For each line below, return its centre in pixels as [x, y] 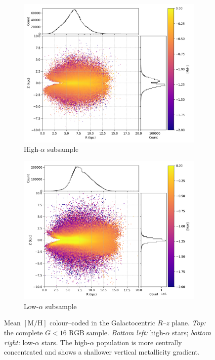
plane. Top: [189, 323]
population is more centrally [139, 342]
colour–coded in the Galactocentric [102, 323]
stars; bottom [192, 332]
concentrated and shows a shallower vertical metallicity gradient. [102, 352]
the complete [23, 332]
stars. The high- [66, 342]
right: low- [20, 342]
